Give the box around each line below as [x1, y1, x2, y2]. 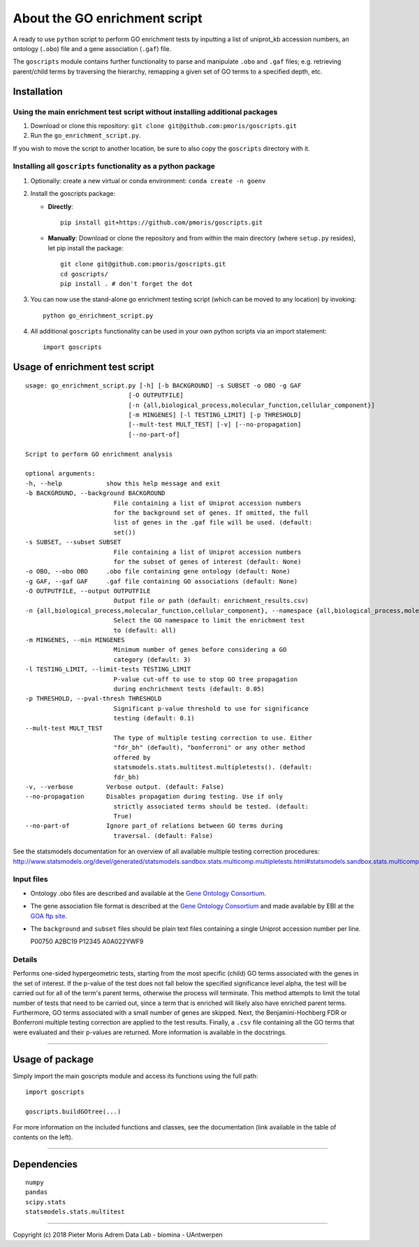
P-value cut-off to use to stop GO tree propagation [113, 675, 298, 683]
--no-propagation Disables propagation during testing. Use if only [25, 792, 284, 801]
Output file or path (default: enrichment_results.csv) [113, 597, 309, 605]
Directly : [47, 202, 73, 211]
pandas [25, 1188, 48, 1196]
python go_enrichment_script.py [43, 311, 154, 320]
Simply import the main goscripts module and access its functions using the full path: [13, 1071, 258, 1080]
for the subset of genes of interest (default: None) [113, 557, 302, 566]
